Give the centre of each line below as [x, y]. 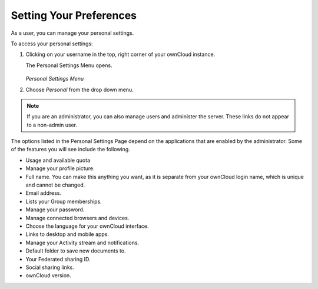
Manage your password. [55, 210]
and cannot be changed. [55, 185]
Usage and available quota [58, 160]
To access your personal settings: [52, 44]
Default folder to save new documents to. [76, 251]
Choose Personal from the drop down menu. [79, 89]
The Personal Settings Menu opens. [69, 65]
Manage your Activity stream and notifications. [82, 243]
